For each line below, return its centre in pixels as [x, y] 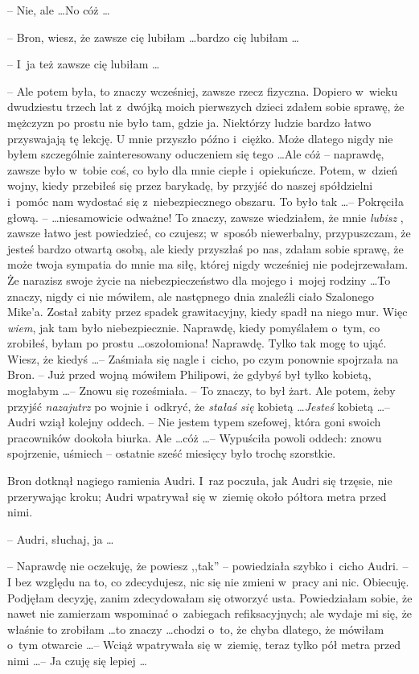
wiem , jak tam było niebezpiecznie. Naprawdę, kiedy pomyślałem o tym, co [194, 327]
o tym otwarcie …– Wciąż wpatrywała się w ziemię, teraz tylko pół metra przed [204, 645]
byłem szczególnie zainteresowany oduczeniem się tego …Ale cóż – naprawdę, [196, 154]
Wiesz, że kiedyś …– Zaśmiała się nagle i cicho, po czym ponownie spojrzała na [203, 358]
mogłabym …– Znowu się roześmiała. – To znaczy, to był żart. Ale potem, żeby [201, 390]
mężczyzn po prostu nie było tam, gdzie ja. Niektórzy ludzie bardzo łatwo [189, 122]
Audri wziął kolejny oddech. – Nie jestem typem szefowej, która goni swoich [194, 422]
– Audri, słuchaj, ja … [61, 538]
